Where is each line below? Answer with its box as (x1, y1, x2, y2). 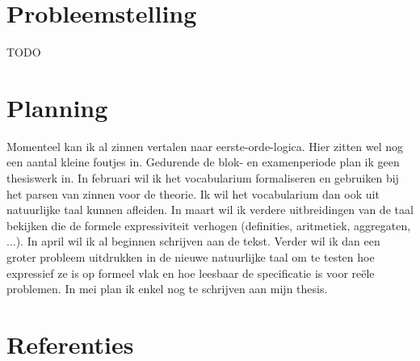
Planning (6, 90, 108, 124)
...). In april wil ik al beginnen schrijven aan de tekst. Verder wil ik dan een (6, 233, 380, 250)
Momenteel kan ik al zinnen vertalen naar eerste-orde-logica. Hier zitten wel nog (6, 137, 404, 154)
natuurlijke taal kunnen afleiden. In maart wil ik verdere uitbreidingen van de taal (6, 201, 414, 218)
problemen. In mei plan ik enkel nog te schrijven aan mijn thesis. (6, 280, 328, 297)
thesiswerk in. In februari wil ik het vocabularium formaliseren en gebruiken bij (6, 170, 399, 187)
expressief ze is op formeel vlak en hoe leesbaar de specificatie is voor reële (6, 264, 375, 281)
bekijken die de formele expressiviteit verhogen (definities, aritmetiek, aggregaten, (6, 216, 411, 233)
